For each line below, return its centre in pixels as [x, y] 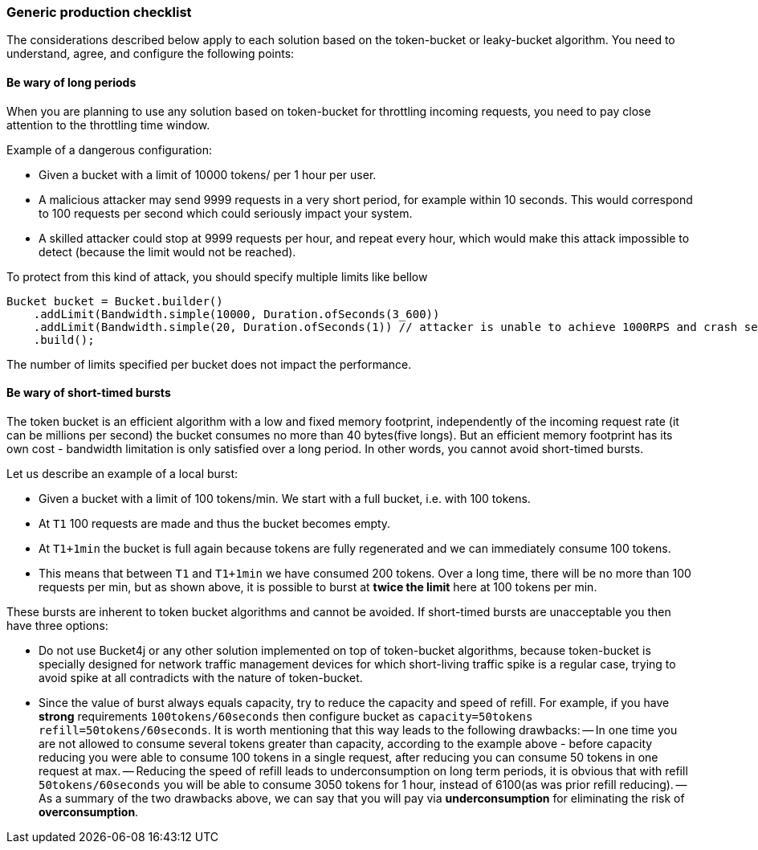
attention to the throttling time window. [108, 125]
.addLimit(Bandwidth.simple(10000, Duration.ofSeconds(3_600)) [236, 314]
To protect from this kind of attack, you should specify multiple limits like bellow [217, 276]
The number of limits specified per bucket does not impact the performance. [209, 364]
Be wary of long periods [71, 82]
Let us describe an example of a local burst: [122, 473]
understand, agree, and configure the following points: [151, 54]
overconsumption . [89, 811]
